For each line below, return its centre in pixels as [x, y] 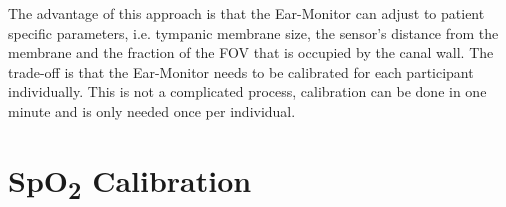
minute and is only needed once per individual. [152, 110]
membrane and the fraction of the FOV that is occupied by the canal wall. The [251, 52]
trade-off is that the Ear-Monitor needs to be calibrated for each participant [241, 71]
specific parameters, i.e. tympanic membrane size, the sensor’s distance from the [253, 32]
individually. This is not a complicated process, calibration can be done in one [247, 91]
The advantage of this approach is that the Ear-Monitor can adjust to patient [246, 13]
